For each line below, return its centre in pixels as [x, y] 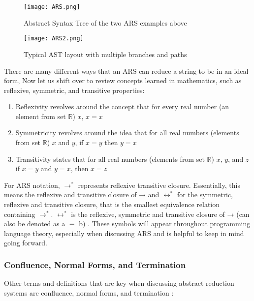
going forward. [26, 243]
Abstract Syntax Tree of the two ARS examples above [105, 22]
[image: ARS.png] [52, 7]
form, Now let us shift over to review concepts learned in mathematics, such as [123, 80]
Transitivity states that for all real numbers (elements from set [110, 159]
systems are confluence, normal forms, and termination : [89, 292]
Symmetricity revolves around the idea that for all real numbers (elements [127, 133]
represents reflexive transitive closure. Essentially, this [159, 185]
